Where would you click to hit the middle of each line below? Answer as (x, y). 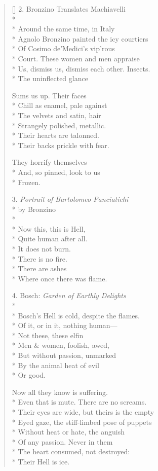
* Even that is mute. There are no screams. (79, 402)
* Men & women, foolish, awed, (61, 345)
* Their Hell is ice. (41, 461)
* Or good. (29, 375)
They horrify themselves (49, 162)
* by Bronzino (34, 209)
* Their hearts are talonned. (55, 135)
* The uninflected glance (50, 78)
